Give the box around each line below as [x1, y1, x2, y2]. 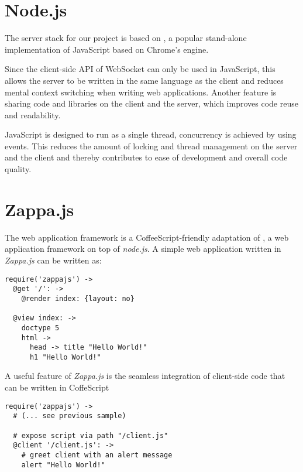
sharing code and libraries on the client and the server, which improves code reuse [5, 97, 298, 110]
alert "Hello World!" [21, 460, 105, 469]
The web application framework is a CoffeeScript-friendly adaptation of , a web [5, 231, 289, 243]
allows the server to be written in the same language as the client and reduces [5, 74, 284, 86]
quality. [5, 163, 32, 175]
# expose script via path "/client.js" [13, 431, 168, 440]
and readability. [5, 108, 61, 121]
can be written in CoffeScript [5, 381, 109, 394]
